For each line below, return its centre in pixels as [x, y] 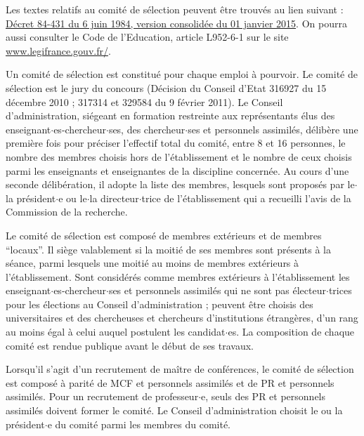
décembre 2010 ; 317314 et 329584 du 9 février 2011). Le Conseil [144, 101]
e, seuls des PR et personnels [264, 396]
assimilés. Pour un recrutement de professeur [102, 396]
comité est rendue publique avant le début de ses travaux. [130, 345]
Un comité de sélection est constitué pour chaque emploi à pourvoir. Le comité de [182, 74]
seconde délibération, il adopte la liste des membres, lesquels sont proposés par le [180, 184]
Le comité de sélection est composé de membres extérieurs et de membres [164, 235]
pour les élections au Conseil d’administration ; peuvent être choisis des [160, 304]
